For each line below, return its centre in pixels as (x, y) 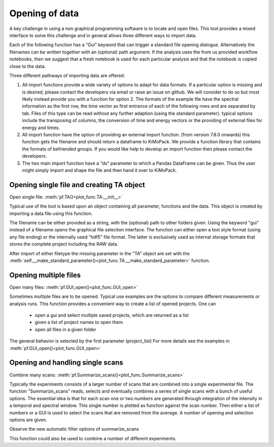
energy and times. (41, 128)
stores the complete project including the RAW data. (64, 244)
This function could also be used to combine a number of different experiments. (93, 438)
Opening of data (44, 13)
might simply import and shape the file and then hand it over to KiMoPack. (99, 170)
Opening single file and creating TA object (77, 185)
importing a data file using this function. (51, 213)
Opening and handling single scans (66, 363)
